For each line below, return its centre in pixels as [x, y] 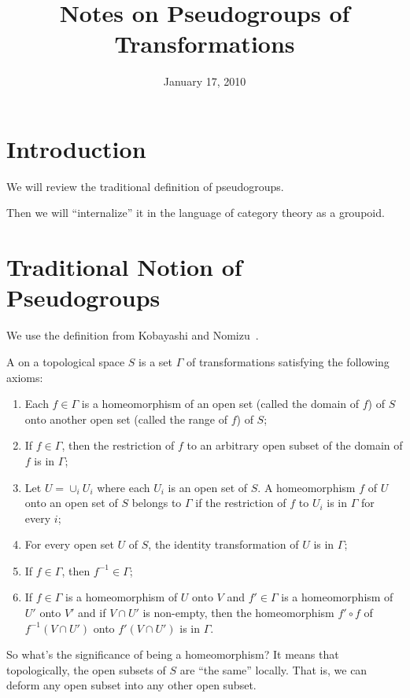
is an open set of [208, 487]
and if [92, 613]
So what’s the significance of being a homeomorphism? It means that [173, 654]
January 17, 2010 [205, 81]
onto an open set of [71, 503]
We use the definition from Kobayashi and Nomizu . [133, 335]
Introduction [76, 148]
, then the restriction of [118, 445]
